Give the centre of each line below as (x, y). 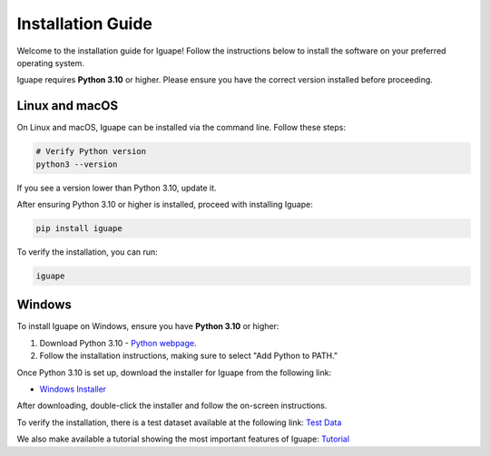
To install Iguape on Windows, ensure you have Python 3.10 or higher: (148, 326)
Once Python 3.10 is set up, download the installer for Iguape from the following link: (174, 373)
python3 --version (77, 164)
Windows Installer (73, 389)
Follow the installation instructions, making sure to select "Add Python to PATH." (189, 356)
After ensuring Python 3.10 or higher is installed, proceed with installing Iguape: (165, 204)
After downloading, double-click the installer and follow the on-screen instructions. (172, 406)
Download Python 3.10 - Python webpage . (118, 343)
